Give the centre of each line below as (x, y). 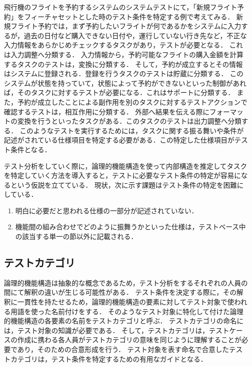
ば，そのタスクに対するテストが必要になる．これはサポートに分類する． (119, 92)
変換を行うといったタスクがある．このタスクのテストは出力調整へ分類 (129, 121)
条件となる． (31, 149)
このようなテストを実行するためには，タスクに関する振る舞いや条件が (132, 130)
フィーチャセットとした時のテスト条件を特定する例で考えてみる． (129, 16)
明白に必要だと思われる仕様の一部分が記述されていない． (107, 210)
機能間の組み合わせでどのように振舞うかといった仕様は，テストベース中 (131, 227)
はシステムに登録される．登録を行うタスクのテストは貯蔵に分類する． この (124, 73)
